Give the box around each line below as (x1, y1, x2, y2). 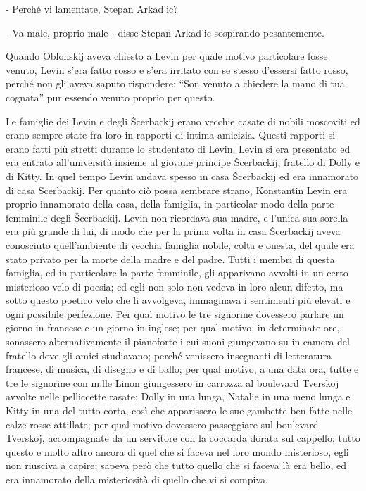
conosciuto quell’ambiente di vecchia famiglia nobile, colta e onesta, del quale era (6, 237, 355, 252)
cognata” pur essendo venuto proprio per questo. (6, 89, 215, 104)
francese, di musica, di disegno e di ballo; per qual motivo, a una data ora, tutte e (6, 362, 359, 376)
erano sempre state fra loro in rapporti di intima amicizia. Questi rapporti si (6, 127, 336, 142)
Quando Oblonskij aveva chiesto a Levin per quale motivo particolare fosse (6, 49, 328, 63)
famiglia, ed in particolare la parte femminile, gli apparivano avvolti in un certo (6, 265, 348, 280)
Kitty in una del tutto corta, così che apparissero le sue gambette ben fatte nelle (6, 403, 353, 418)
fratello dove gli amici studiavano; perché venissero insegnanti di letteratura (6, 347, 332, 362)
